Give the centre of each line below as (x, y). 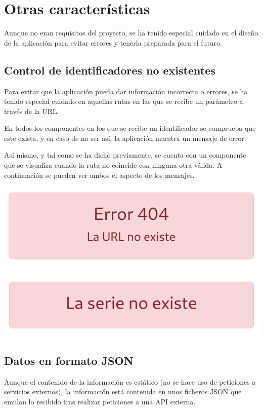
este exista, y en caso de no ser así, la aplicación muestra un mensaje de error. (125, 138)
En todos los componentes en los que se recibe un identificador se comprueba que (130, 128)
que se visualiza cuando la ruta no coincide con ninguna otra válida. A (113, 165)
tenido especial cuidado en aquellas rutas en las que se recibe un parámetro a (124, 101)
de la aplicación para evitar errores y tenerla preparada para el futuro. (113, 42)
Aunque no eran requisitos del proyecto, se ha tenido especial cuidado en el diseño (131, 33)
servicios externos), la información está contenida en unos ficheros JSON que (123, 392)
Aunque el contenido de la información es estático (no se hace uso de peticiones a (130, 381)
